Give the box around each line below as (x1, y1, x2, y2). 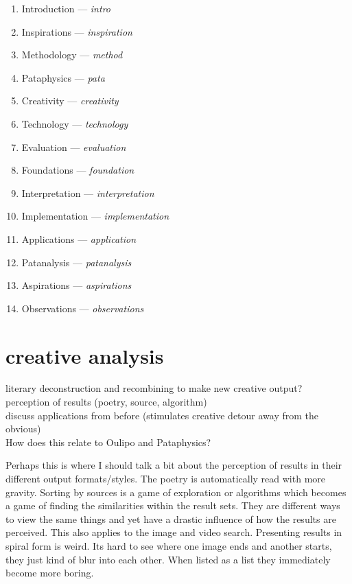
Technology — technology (21, 116, 128, 130)
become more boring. (5, 565, 94, 580)
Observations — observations (21, 301, 144, 315)
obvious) (5, 421, 41, 436)
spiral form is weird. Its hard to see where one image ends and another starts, (5, 538, 332, 552)
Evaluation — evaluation (21, 139, 126, 154)
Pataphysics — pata (21, 70, 105, 84)
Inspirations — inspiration (21, 24, 132, 38)
